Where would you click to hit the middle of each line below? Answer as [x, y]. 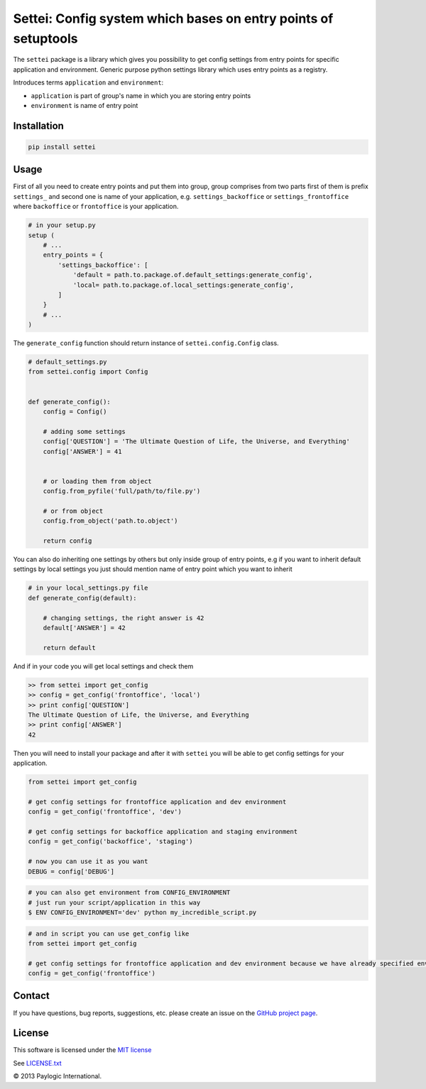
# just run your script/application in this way [114, 903]
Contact [31, 996]
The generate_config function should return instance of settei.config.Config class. [146, 343]
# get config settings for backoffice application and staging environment [163, 832]
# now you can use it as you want [88, 862]
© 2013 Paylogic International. [58, 1076]
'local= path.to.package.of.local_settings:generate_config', [184, 285]
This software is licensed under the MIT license [82, 1050]
